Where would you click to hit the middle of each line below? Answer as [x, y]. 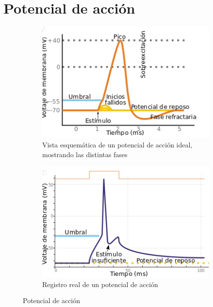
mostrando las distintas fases [85, 154]
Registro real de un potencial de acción [100, 284]
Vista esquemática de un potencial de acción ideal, [117, 145]
